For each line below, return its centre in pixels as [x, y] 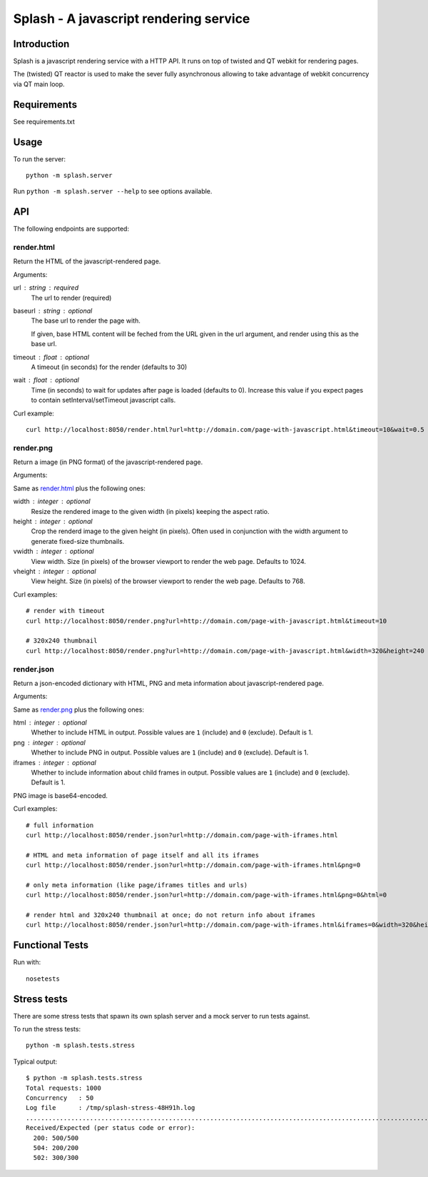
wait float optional [46, 380]
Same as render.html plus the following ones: [80, 488]
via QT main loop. [39, 84]
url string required [46, 288]
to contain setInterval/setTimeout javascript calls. [103, 400]
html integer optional [50, 723]
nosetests [43, 979]
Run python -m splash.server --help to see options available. [113, 191]
